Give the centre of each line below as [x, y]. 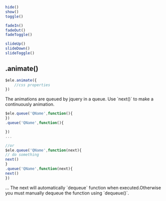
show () [12, 12]
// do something [22, 155]
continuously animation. [30, 104]
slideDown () [18, 48]
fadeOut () [16, 30]
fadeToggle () [19, 35]
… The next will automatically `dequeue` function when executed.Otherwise [83, 187]
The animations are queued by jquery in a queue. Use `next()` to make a [79, 99]
